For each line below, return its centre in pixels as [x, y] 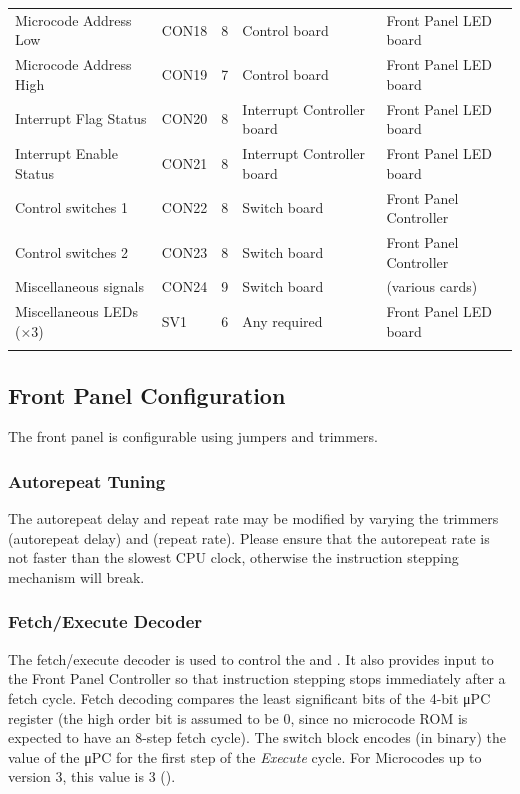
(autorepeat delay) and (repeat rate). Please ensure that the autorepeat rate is [249, 537]
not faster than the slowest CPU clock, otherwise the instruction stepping [233, 557]
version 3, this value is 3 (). [92, 776]
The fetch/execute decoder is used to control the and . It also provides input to [251, 658]
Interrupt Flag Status [81, 118]
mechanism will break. [76, 576]
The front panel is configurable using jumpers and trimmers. [193, 436]
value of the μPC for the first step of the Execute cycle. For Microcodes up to [245, 756]
